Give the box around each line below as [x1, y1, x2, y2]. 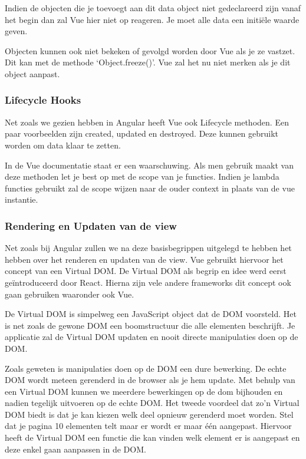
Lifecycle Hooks [5, 93, 81, 107]
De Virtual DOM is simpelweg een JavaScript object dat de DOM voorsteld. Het [5, 308, 297, 320]
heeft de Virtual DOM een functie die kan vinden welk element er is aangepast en [5, 431, 300, 444]
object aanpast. [5, 67, 60, 80]
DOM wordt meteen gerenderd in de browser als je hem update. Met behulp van [5, 374, 295, 386]
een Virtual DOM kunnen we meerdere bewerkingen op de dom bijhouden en [5, 385, 283, 397]
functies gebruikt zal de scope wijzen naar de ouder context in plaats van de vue [5, 181, 295, 194]
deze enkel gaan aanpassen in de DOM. [5, 443, 146, 455]
